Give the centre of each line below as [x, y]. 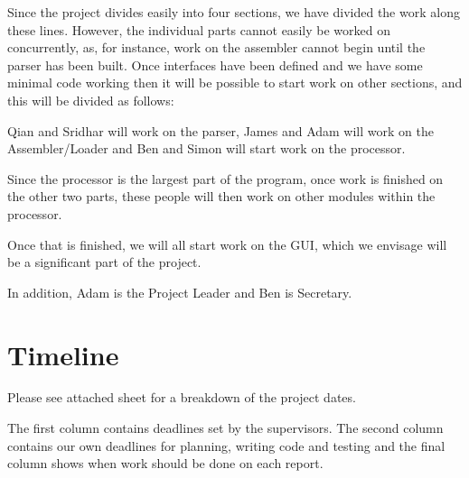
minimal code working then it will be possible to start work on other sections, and [235, 83]
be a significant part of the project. [104, 262]
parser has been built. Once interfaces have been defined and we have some [215, 64]
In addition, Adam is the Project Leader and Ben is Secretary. [180, 292]
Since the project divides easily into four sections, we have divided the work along [234, 12]
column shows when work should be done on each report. [165, 463]
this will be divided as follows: [91, 100]
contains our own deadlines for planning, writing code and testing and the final [226, 445]
